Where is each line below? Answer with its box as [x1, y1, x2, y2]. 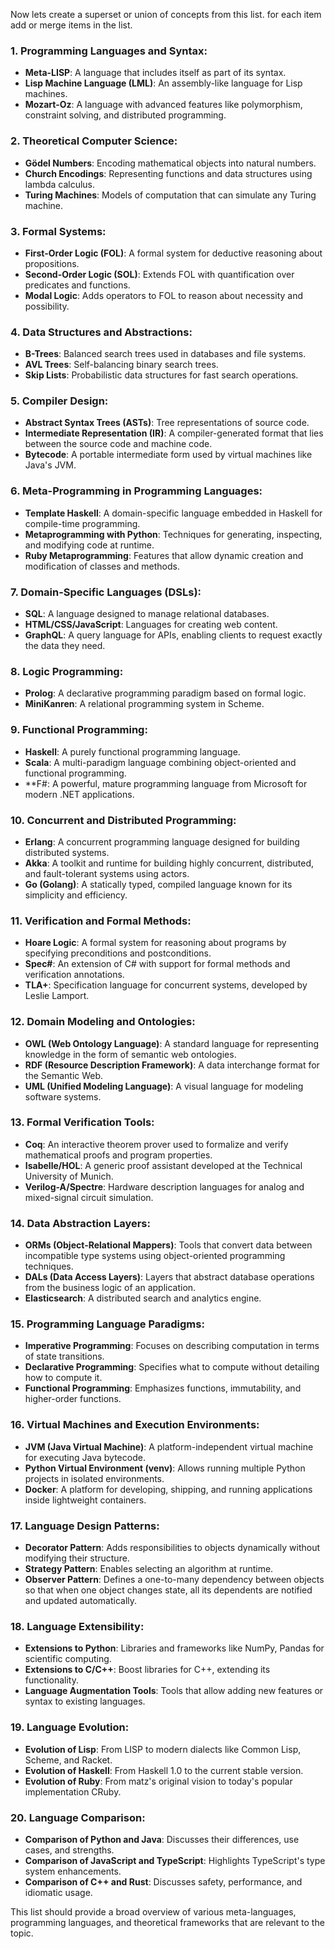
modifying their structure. [24, 1552, 130, 1564]
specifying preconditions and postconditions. [24, 947, 212, 959]
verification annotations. [24, 969, 125, 981]
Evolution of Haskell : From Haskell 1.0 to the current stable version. [24, 1764, 304, 1776]
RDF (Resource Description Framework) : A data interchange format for [24, 1059, 320, 1071]
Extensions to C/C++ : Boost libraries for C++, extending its [24, 1664, 271, 1676]
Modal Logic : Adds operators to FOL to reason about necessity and [24, 289, 303, 301]
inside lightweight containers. [24, 1494, 147, 1506]
